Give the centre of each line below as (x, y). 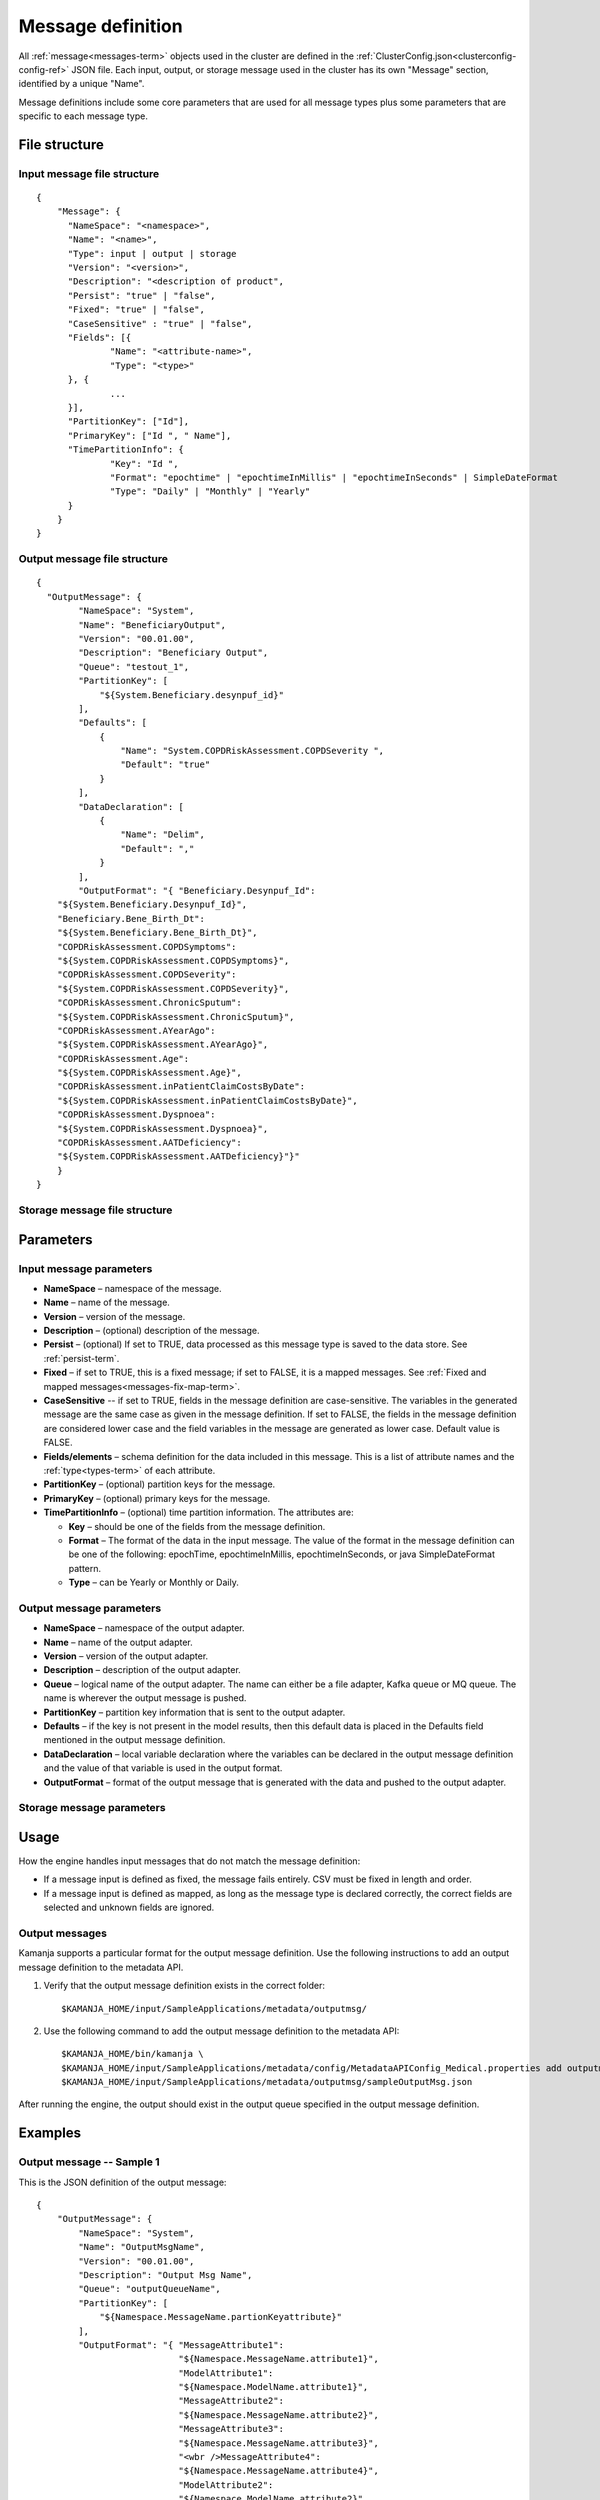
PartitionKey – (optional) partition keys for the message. (159, 1484)
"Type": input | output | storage (152, 253)
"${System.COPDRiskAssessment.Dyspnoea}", (162, 1128)
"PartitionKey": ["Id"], (128, 421)
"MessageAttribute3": (231, 2429)
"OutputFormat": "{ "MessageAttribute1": (181, 2344)
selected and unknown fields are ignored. (129, 1907)
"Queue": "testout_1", (134, 666)
